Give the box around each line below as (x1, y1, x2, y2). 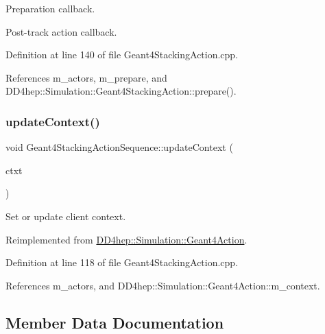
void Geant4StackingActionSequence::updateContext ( (5, 140, 233, 154)
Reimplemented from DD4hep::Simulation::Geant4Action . (5, 232, 248, 246)
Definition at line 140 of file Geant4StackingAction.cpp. (5, 47, 239, 62)
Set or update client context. (5, 208, 126, 223)
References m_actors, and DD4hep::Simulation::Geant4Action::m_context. (5, 278, 320, 292)
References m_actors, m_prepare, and (5, 70, 167, 84)
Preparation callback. (5, 1, 95, 15)
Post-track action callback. (5, 24, 117, 38)
